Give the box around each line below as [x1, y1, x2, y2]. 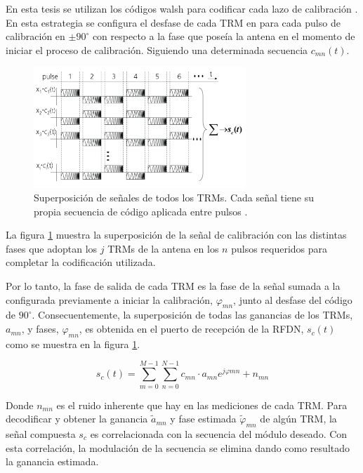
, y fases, [21, 321, 59, 336]
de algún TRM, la [260, 411, 337, 426]
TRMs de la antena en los [107, 241, 219, 255]
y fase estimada [170, 411, 237, 426]
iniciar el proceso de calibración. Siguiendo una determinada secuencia [6, 42, 308, 57]
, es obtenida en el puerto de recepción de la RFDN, [79, 321, 304, 336]
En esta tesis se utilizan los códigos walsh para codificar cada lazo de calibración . [6, 1, 358, 15]
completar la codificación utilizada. [6, 255, 156, 269]
